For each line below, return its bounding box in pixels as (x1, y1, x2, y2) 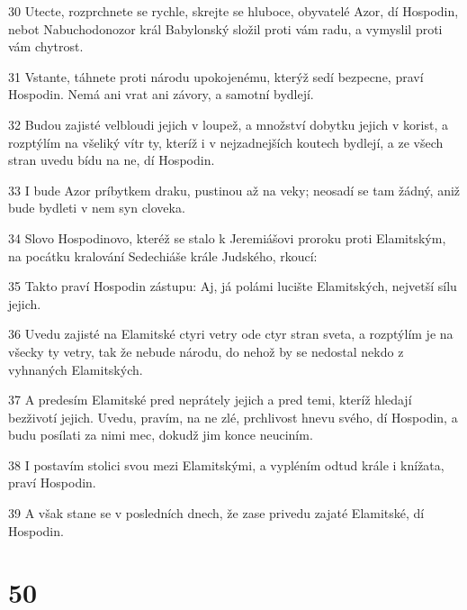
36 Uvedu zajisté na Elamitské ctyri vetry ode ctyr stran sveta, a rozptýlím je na (8, 324, 454, 343)
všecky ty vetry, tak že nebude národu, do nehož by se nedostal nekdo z (8, 341, 404, 360)
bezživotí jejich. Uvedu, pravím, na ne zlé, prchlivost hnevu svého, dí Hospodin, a (8, 407, 458, 426)
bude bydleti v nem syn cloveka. (8, 198, 185, 217)
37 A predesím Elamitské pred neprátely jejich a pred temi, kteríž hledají (8, 390, 412, 409)
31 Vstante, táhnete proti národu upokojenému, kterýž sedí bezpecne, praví (8, 67, 424, 86)
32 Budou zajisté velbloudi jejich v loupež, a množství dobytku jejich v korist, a (8, 114, 448, 133)
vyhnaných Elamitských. (8, 360, 143, 378)
